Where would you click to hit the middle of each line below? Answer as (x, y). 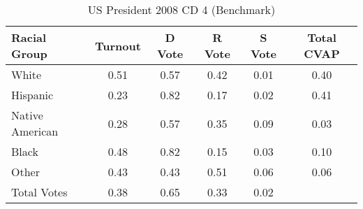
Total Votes (39, 192)
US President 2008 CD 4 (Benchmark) (181, 9)
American (35, 131)
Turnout (118, 45)
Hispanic (32, 95)
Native (27, 115)
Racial (29, 37)
